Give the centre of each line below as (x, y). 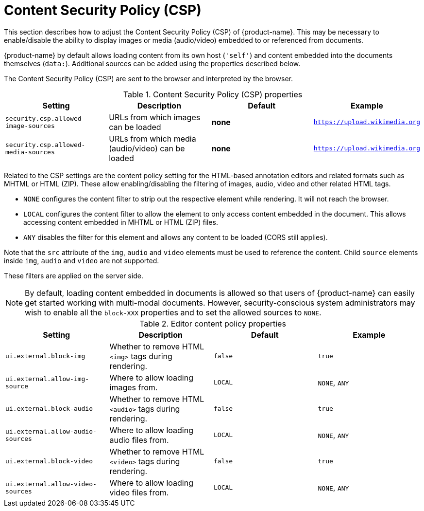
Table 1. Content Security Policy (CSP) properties (213, 94)
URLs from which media (153, 138)
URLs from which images (155, 117)
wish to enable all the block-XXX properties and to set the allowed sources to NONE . (173, 312)
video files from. (139, 492)
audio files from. (139, 440)
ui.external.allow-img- (47, 379)
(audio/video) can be (147, 148)
